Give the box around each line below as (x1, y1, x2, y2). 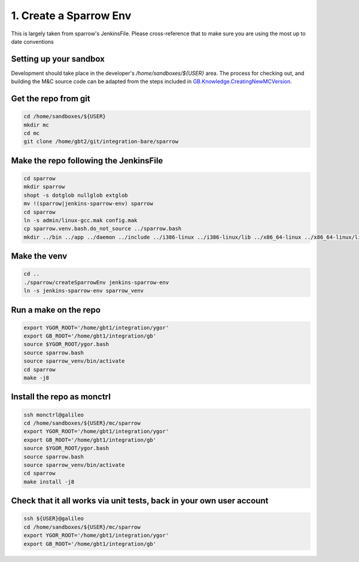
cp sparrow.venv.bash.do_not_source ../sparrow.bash (23, 225, 182, 232)
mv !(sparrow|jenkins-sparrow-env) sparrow (23, 201, 154, 207)
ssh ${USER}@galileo (23, 515, 84, 522)
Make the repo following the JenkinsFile (11, 156, 163, 166)
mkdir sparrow (23, 183, 65, 190)
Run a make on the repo (11, 305, 101, 315)
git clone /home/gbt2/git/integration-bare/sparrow (23, 138, 179, 145)
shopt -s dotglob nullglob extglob (23, 192, 128, 199)
